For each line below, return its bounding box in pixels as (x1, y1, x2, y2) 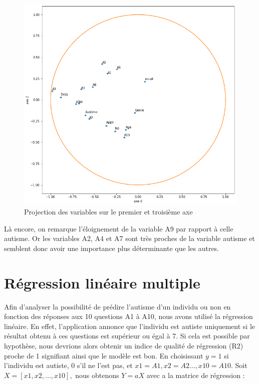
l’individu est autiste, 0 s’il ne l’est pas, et (4, 360, 133, 370)
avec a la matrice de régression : (146, 369, 245, 380)
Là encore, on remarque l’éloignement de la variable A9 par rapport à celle (4, 223, 233, 233)
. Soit (231, 360, 247, 370)
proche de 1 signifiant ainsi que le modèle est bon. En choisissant (4, 350, 203, 360)
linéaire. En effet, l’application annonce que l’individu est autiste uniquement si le (4, 320, 255, 331)
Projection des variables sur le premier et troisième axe (24, 206, 193, 217)
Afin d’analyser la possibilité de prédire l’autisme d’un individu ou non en (4, 301, 231, 311)
